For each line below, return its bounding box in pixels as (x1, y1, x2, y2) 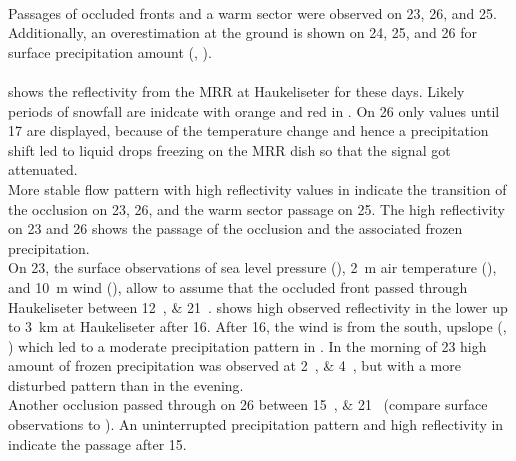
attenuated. (8, 159, 78, 180)
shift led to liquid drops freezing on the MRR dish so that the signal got (8, 139, 451, 160)
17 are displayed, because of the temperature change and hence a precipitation (8, 120, 489, 141)
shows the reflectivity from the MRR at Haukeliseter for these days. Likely (8, 80, 465, 101)
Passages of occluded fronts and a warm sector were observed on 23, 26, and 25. (8, 2, 497, 23)
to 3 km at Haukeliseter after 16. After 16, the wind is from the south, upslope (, (8, 316, 507, 337)
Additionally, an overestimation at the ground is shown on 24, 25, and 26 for (8, 22, 477, 43)
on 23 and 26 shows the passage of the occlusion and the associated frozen (8, 218, 463, 239)
